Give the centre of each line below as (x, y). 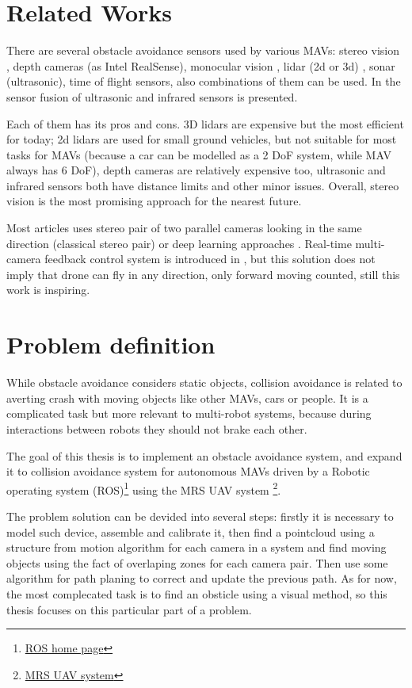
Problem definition (111, 344)
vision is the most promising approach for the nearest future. (154, 201)
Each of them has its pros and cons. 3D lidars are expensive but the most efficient (205, 123)
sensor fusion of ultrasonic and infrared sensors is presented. (152, 96)
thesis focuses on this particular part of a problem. (129, 609)
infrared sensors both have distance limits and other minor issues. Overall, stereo (203, 185)
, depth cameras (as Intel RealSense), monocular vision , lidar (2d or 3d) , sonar (201, 65)
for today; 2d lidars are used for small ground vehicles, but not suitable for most (202, 139)
